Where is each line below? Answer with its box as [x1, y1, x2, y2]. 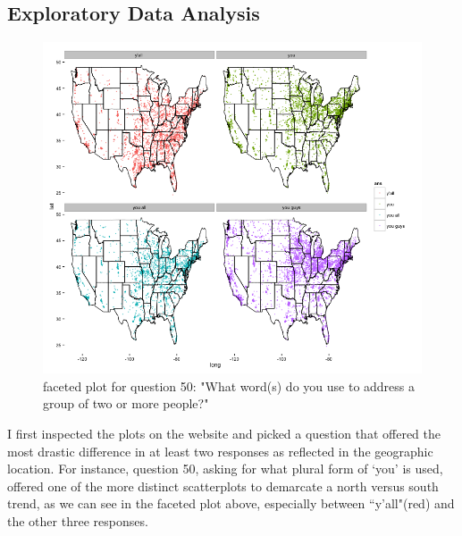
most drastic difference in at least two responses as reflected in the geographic [7, 441, 433, 460]
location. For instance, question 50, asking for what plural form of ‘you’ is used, [7, 459, 443, 478]
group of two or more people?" [43, 394, 209, 413]
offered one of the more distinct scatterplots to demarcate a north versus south [7, 476, 439, 495]
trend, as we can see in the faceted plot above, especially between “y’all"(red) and [7, 494, 455, 513]
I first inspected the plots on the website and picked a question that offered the [7, 423, 441, 442]
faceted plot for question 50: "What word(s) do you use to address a [43, 376, 416, 395]
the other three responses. [7, 511, 148, 530]
